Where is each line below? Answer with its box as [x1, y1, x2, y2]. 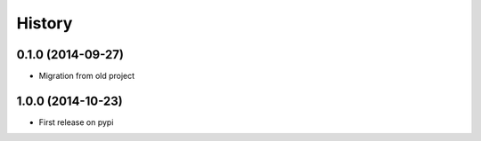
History [16, 13, 73, 33]
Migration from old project [38, 71, 135, 82]
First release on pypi [38, 116, 114, 128]
